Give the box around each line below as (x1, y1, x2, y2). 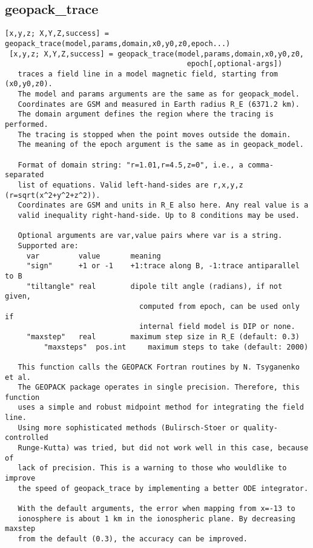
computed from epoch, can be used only (139, 302, 300, 311)
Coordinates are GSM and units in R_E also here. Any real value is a (18, 201, 309, 210)
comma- (247, 160, 274, 169)
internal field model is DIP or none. (139, 322, 295, 331)
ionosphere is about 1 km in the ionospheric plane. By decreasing (18, 514, 295, 523)
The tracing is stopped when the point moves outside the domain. (18, 130, 291, 139)
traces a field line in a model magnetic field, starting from (18, 69, 278, 78)
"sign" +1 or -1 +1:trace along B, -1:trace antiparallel (26, 262, 300, 271)
